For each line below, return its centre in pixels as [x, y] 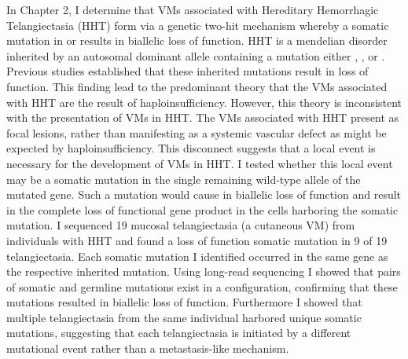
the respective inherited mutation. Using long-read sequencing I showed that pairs [204, 271]
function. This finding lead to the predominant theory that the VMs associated [197, 86]
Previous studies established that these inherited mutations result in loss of [187, 71]
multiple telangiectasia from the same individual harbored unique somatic [184, 317]
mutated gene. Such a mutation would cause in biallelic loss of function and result [204, 194]
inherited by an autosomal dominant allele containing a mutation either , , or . [196, 55]
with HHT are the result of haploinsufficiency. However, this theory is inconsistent [204, 102]
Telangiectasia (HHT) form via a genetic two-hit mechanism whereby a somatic [198, 25]
